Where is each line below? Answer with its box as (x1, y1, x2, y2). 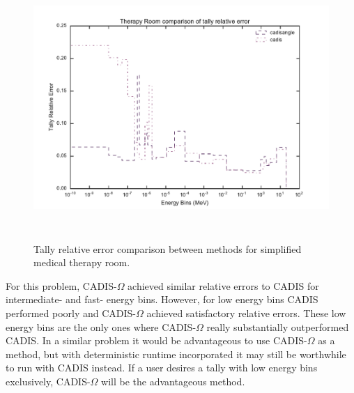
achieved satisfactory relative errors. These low (146, 305, 346, 320)
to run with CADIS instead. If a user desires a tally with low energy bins (6, 360, 318, 375)
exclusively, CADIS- (6, 373, 91, 388)
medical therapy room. (33, 255, 130, 270)
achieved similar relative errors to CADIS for (128, 278, 319, 293)
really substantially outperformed (206, 319, 349, 334)
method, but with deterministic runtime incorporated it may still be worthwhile (6, 346, 346, 361)
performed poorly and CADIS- (6, 305, 137, 320)
